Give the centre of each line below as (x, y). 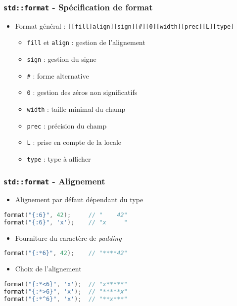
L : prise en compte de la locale (74, 142)
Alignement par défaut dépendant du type (79, 199)
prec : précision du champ (67, 125)
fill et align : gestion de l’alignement (86, 42)
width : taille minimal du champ (76, 109)
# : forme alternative (58, 75)
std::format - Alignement (54, 181)
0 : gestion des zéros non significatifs (82, 92)
